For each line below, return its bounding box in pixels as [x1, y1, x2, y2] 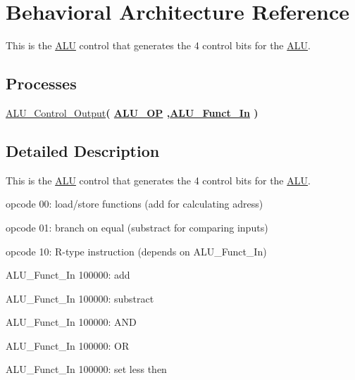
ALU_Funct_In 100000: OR [6, 338, 130, 353]
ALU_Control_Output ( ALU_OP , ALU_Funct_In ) [6, 105, 259, 120]
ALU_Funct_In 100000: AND [6, 315, 137, 329]
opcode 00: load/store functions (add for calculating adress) [6, 196, 263, 211]
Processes [6, 72, 77, 94]
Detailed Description [6, 139, 160, 161]
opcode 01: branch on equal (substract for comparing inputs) [6, 220, 268, 234]
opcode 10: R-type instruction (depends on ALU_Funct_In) [6, 243, 267, 258]
